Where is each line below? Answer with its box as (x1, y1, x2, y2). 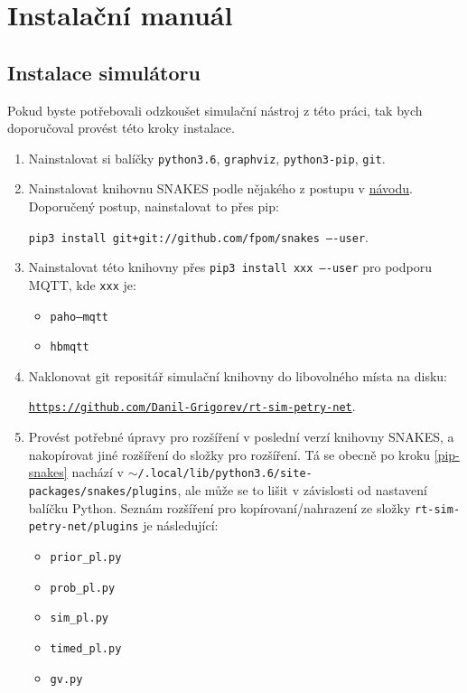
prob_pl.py (50, 581, 116, 595)
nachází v (71, 463, 124, 482)
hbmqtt (50, 341, 89, 354)
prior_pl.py (50, 550, 122, 564)
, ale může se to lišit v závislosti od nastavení (177, 480, 427, 499)
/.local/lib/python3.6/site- (137, 467, 313, 481)
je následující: (143, 516, 219, 535)
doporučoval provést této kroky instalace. (7, 118, 235, 137)
